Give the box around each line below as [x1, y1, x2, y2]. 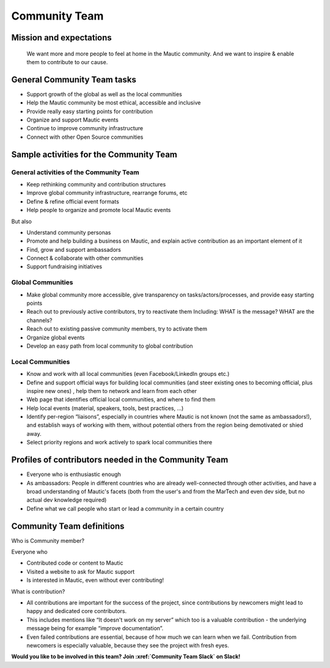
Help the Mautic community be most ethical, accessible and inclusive [26, 99, 201, 106]
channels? [26, 317, 53, 324]
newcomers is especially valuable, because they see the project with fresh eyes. [26, 642, 229, 649]
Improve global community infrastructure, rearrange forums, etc [26, 189, 188, 197]
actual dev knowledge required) [26, 496, 107, 504]
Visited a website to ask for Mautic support [26, 568, 134, 575]
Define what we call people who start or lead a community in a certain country [26, 505, 224, 512]
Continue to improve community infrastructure [26, 125, 144, 132]
